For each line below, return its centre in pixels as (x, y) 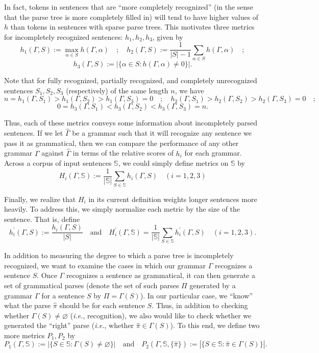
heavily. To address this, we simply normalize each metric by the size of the (122, 209)
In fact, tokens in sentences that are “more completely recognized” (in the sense (129, 7)
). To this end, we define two (215, 325)
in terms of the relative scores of (123, 153)
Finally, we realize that (40, 199)
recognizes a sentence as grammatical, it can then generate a (161, 275)
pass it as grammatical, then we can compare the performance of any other (121, 143)
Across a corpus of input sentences (58, 163)
